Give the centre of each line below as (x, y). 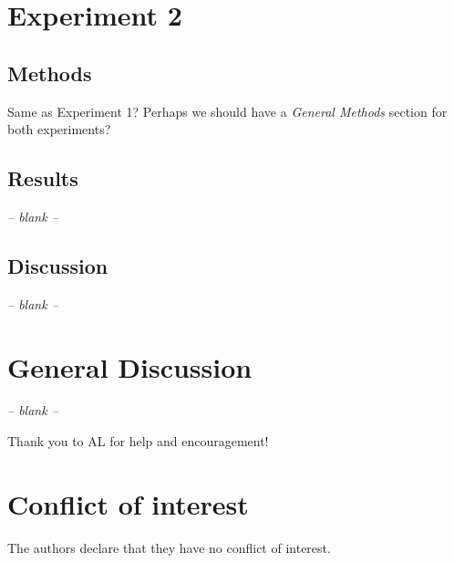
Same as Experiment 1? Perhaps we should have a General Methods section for (227, 111)
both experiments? (59, 129)
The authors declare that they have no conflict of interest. (169, 547)
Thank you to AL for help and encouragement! (138, 441)
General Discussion (130, 366)
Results (43, 178)
